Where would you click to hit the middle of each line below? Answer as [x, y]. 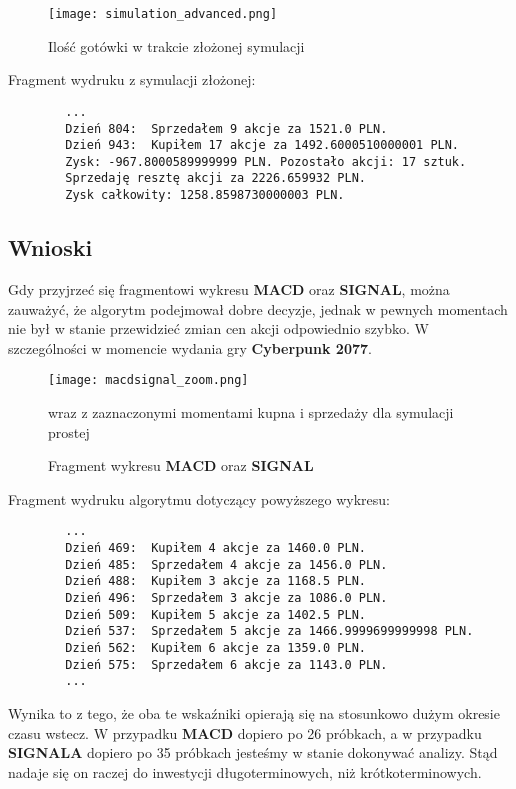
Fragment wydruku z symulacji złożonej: [132, 79]
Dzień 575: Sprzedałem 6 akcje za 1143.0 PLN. [226, 664]
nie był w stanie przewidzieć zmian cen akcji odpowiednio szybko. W [218, 328]
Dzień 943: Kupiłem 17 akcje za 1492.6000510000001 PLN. [262, 145]
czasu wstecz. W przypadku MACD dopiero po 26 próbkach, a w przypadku [245, 732]
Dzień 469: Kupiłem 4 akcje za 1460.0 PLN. [215, 548]
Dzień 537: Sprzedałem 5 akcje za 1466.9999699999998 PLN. [269, 631]
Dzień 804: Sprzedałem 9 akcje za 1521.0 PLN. [226, 128]
